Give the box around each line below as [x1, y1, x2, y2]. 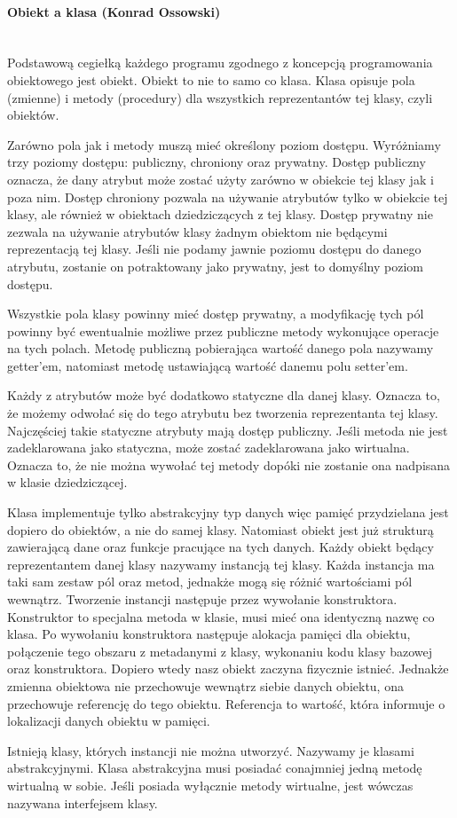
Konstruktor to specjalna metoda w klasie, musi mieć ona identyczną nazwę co [7, 607, 435, 625]
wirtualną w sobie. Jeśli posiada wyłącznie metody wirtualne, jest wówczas [7, 775, 414, 794]
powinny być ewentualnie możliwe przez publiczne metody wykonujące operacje [7, 321, 439, 340]
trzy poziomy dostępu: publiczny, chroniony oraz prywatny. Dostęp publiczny [7, 153, 426, 171]
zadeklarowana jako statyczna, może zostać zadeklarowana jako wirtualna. [7, 438, 410, 457]
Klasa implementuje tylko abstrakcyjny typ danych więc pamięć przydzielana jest [7, 503, 449, 522]
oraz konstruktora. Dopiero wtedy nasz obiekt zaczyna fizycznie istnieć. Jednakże [7, 659, 449, 678]
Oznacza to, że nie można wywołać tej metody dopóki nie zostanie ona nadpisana [7, 455, 451, 474]
